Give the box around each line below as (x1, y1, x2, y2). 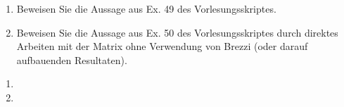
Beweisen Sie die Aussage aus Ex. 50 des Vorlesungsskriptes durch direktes (16, 25, 338, 39)
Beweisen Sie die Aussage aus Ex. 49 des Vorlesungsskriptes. (16, 1, 276, 15)
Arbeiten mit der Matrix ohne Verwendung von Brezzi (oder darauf (16, 39, 308, 53)
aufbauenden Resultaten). (16, 52, 127, 67)
